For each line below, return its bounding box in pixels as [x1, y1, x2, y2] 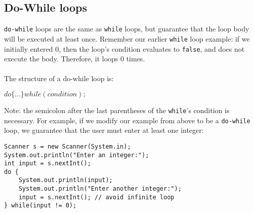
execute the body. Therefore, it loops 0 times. [4, 53, 145, 64]
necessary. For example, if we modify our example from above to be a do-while [4, 115, 250, 125]
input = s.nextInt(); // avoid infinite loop [18, 193, 175, 201]
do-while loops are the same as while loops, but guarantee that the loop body [4, 23, 249, 34]
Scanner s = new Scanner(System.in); [4, 143, 131, 150]
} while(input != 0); [4, 202, 77, 209]
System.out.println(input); [18, 176, 113, 184]
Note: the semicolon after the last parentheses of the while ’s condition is [4, 104, 230, 115]
